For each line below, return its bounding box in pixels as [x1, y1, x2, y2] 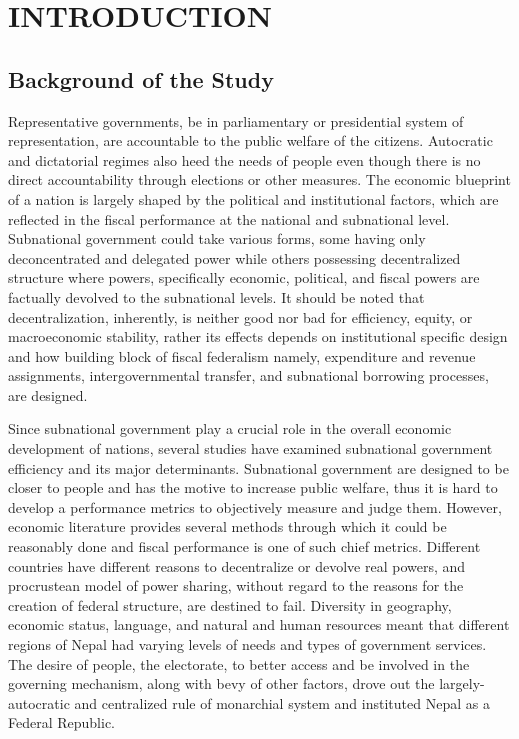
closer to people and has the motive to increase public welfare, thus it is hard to [8, 477, 498, 498]
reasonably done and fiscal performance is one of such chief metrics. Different [8, 536, 481, 557]
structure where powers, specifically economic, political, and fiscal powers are [8, 267, 480, 288]
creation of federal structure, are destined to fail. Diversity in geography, [8, 594, 452, 615]
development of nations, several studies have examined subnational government [8, 438, 493, 459]
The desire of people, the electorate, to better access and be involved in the [8, 653, 470, 674]
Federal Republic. [8, 712, 116, 733]
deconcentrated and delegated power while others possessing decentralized [8, 247, 461, 268]
